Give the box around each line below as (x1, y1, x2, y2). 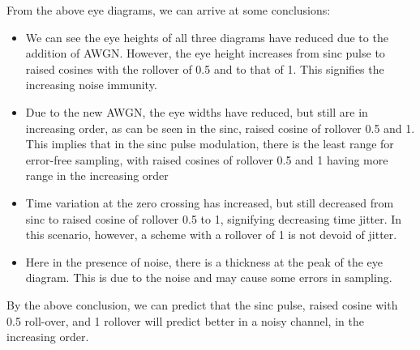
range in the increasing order (25, 167, 169, 184)
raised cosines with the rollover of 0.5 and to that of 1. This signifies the (25, 60, 384, 77)
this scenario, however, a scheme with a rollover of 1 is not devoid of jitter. (25, 226, 397, 243)
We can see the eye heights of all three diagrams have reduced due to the (25, 28, 388, 45)
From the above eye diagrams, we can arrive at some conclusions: (6, 2, 331, 18)
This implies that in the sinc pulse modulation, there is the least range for (25, 135, 394, 152)
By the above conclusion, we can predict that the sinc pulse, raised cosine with (6, 296, 398, 313)
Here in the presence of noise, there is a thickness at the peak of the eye (25, 253, 384, 270)
